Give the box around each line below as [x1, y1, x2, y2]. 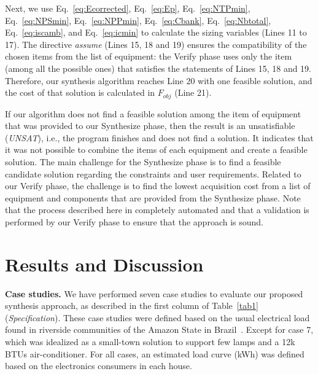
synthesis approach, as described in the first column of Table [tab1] [5, 299, 258, 312]
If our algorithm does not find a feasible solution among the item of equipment [5, 107, 301, 120]
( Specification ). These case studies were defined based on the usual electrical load [5, 311, 310, 324]
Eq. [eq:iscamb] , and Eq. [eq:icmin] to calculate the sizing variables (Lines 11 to [5, 26, 307, 39]
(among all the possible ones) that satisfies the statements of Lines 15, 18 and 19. [5, 61, 312, 74]
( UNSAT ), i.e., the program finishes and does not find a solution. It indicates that [5, 131, 314, 144]
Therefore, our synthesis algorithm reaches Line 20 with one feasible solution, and [5, 74, 312, 87]
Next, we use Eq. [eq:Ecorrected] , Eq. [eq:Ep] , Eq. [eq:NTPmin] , [5, 2, 250, 14]
